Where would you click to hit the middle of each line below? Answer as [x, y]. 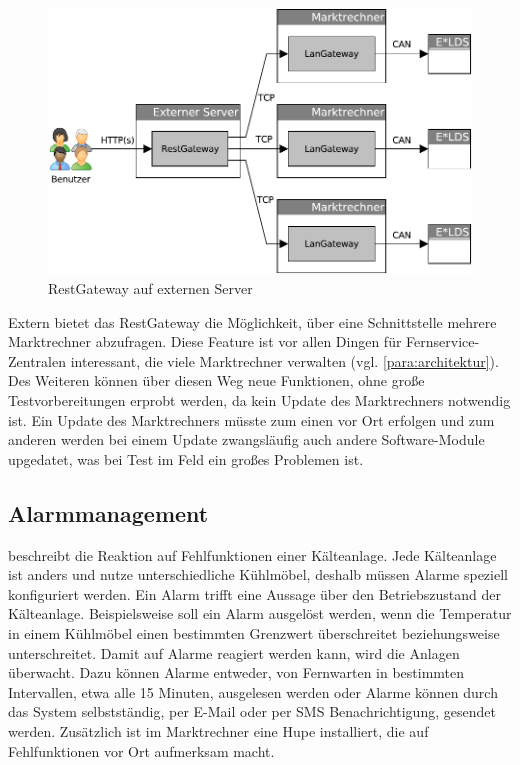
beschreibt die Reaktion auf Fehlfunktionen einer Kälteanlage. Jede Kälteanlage [252, 554]
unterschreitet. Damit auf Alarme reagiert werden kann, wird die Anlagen [234, 652]
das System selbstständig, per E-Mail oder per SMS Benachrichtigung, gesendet [252, 711]
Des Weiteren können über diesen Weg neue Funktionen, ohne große [216, 380]
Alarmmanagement [108, 512]
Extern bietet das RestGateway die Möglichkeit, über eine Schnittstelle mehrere [252, 321]
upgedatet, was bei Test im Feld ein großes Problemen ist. [186, 458]
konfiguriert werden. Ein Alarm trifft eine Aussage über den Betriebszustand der [254, 593]
